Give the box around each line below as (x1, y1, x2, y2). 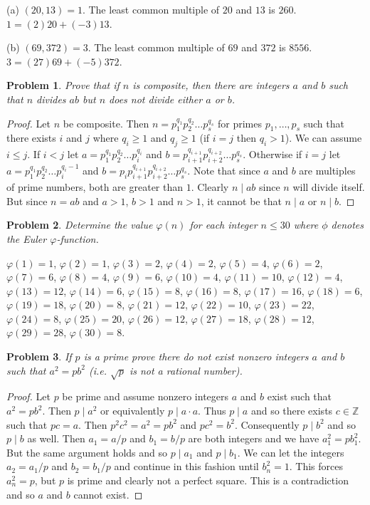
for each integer (189, 217, 258, 232)
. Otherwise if (243, 147, 302, 162)
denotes (331, 217, 364, 232)
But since (6, 193, 48, 208)
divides (36, 91, 66, 106)
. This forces (289, 459, 344, 474)
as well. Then (27, 431, 85, 446)
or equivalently (100, 403, 165, 418)
